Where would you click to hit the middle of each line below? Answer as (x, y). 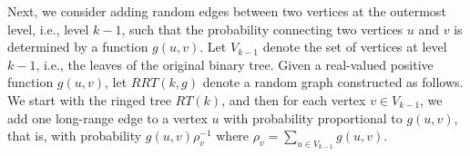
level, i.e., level (48, 29)
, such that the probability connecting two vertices (262, 29)
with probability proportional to (313, 117)
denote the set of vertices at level (355, 47)
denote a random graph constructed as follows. (333, 82)
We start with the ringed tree (89, 99)
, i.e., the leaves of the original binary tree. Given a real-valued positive (235, 64)
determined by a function (78, 47)
